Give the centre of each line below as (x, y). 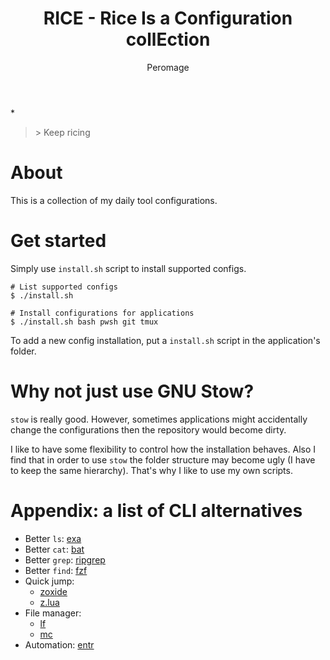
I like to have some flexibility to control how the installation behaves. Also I (163, 449)
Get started (58, 241)
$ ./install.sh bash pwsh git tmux (84, 322)
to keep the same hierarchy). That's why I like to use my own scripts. (151, 470)
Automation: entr (59, 644)
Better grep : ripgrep (65, 559)
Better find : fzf (56, 570)
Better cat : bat (54, 549)
